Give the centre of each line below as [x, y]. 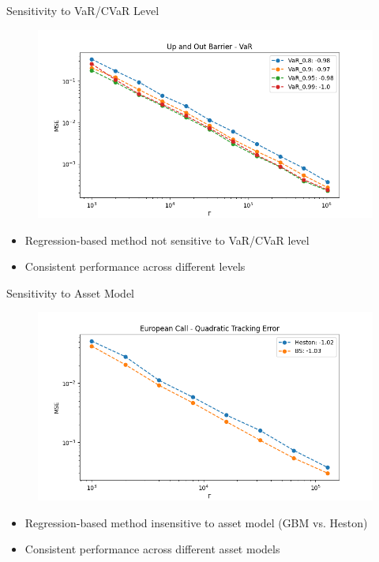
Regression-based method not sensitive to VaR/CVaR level [167, 240]
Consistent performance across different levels [135, 266]
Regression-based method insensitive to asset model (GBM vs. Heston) [196, 522]
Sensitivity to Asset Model [71, 292]
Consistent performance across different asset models [152, 549]
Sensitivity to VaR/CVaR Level [83, 10]
